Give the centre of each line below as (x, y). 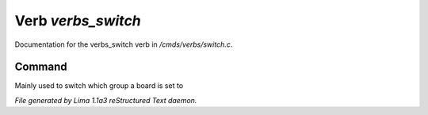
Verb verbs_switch (78, 21)
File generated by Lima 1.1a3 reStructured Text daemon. (106, 100)
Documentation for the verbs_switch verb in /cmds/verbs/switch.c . (124, 44)
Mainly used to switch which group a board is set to (99, 86)
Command (41, 67)
